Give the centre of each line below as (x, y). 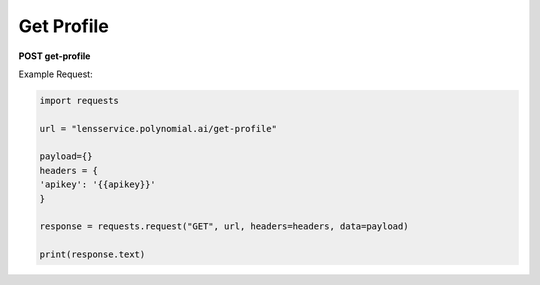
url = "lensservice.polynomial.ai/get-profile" (158, 128)
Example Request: (56, 74)
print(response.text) (92, 254)
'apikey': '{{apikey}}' (98, 184)
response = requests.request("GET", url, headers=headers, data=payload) (224, 226)
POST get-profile (54, 56)
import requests (79, 100)
